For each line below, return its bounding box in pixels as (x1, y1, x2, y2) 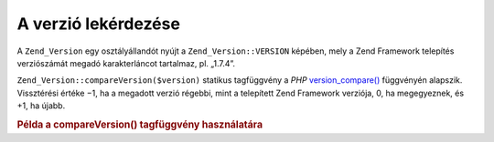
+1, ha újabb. (16, 100, 66, 111)
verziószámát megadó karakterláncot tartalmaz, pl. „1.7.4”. (16, 57, 236, 68)
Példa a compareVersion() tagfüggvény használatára (16, 118, 263, 131)
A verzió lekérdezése (16, 14, 180, 34)
